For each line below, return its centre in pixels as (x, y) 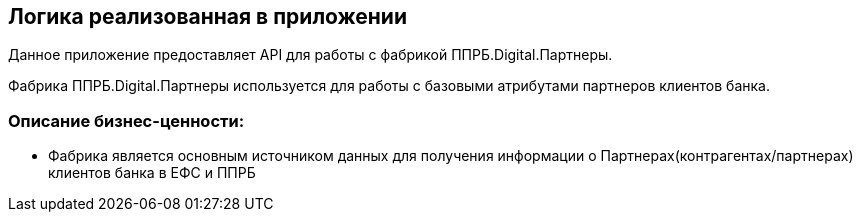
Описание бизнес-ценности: (126, 120)
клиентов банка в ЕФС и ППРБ (152, 173)
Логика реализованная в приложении (207, 16)
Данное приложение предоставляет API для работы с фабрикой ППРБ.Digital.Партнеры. (310, 55)
